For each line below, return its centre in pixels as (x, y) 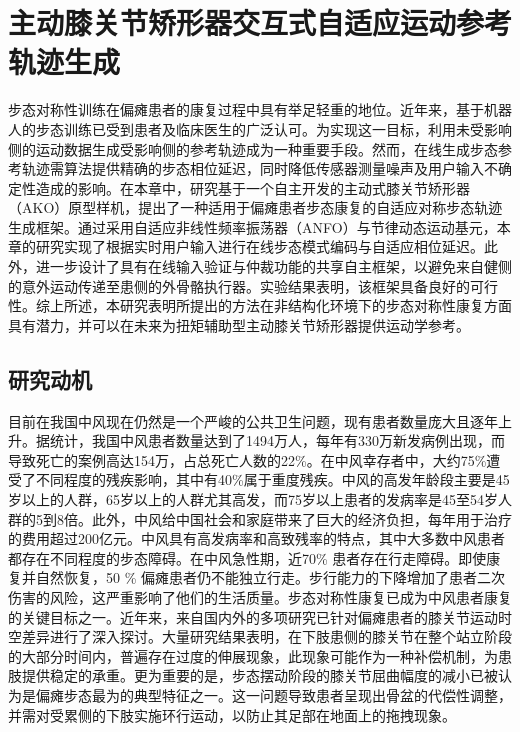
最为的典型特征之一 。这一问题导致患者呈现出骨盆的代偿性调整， (301, 694)
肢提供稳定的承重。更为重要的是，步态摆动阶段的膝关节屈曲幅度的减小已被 (253, 675)
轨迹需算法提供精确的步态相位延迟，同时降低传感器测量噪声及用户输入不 (259, 168)
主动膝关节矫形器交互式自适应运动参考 (260, 22)
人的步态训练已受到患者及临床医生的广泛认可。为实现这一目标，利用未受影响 (260, 128)
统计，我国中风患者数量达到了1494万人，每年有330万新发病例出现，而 (277, 440)
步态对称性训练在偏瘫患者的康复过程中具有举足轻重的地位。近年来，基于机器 (260, 109)
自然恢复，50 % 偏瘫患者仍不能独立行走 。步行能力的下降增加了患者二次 (270, 577)
